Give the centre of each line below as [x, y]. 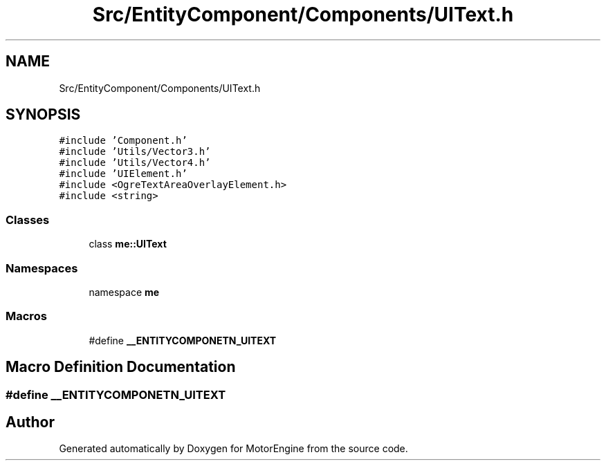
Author [30, 422]
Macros [26, 316]
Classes [28, 220]
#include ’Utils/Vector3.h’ [135, 152]
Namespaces [42, 268]
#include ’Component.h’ [123, 141]
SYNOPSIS [43, 115]
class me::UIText [128, 244]
